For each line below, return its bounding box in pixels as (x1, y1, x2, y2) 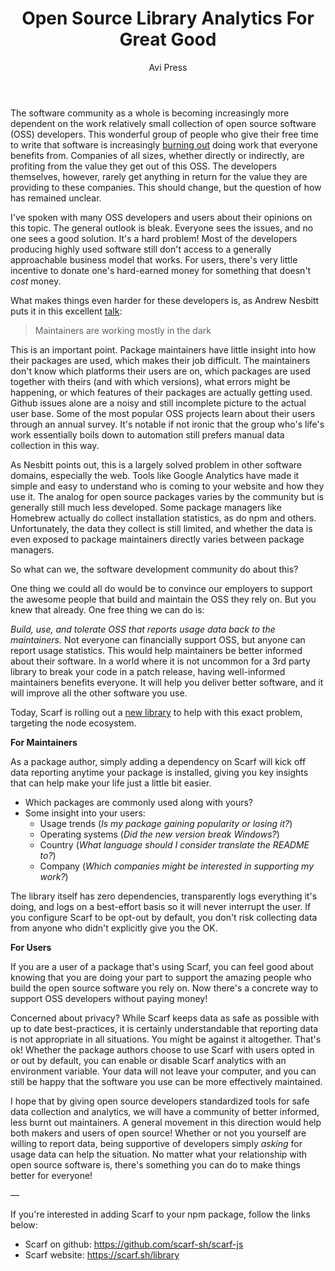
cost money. (10, 275, 62, 287)
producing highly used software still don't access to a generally (10, 243, 272, 255)
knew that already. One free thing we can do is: (10, 603, 205, 616)
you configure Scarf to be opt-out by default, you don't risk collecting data (10, 911, 318, 923)
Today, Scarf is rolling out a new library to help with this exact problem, (10, 706, 303, 718)
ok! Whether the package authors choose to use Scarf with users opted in (10, 1043, 315, 1056)
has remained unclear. (10, 192, 102, 204)
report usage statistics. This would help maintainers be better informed (10, 644, 303, 656)
